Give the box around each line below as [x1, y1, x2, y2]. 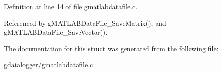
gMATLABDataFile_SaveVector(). [4, 27, 108, 37]
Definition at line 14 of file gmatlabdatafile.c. [4, 1, 138, 11]
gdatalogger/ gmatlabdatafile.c [4, 59, 93, 70]
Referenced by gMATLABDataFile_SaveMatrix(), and [4, 17, 166, 28]
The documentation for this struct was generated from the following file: [4, 43, 219, 53]
